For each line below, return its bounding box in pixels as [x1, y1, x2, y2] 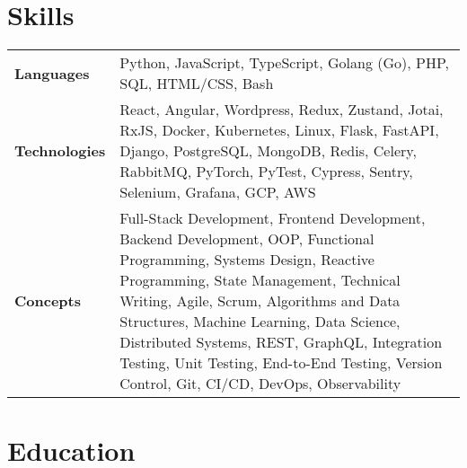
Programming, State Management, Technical [119, 269, 401, 291]
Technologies [14, 140, 106, 162]
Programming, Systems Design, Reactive [119, 249, 374, 270]
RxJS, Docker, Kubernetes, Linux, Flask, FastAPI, [119, 119, 439, 141]
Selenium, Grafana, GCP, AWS [119, 181, 316, 203]
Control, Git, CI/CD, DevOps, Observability [119, 373, 401, 394]
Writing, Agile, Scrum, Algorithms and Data [119, 290, 401, 312]
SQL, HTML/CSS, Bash [119, 73, 274, 94]
